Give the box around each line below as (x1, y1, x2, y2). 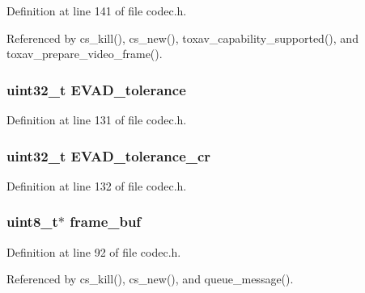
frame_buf (70, 211, 142, 232)
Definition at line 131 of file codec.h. (6, 111, 187, 128)
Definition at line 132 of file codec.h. (6, 177, 187, 194)
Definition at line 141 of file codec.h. (6, 2, 187, 19)
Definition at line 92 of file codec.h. (6, 243, 181, 260)
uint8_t (6, 211, 58, 232)
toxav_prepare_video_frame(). (6, 45, 163, 62)
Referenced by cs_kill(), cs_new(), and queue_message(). (6, 270, 294, 287)
